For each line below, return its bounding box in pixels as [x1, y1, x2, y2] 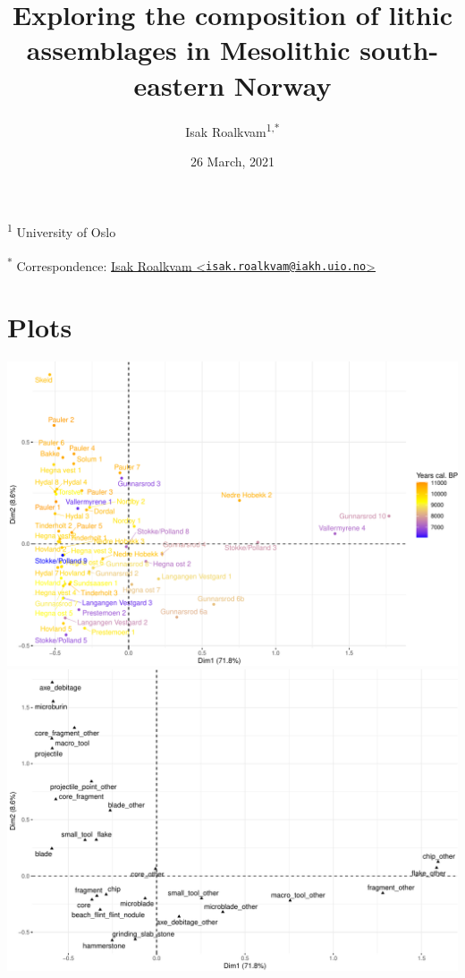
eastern [133, 66, 225, 103]
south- [359, 31, 439, 68]
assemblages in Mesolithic [26, 31, 351, 68]
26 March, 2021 [190, 151, 275, 170]
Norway [233, 66, 332, 103]
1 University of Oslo [7, 220, 116, 241]
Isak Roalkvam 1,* [185, 119, 280, 140]
